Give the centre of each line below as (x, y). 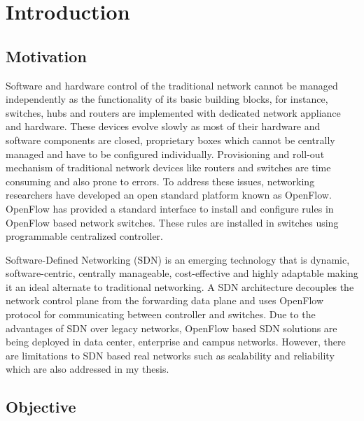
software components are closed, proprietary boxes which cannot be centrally (170, 140)
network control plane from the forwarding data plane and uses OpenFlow (165, 300)
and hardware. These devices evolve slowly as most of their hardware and (163, 126)
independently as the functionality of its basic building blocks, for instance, (167, 99)
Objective (41, 407)
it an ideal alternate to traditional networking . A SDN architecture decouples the (180, 286)
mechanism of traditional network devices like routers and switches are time (168, 167)
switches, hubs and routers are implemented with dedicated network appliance (173, 112)
